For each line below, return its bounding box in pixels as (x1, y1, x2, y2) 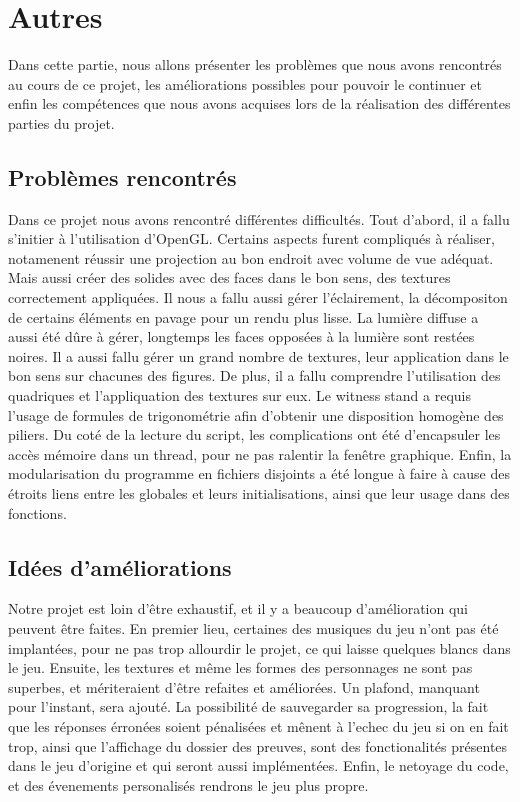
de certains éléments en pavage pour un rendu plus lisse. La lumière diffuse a (8, 306, 479, 327)
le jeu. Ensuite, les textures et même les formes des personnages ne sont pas (8, 657, 473, 678)
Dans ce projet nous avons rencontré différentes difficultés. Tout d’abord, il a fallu (8, 208, 510, 229)
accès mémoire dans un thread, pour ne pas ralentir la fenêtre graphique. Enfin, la (8, 443, 512, 464)
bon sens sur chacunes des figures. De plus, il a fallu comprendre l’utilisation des (8, 365, 501, 386)
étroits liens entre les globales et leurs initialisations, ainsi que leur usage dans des (8, 483, 510, 504)
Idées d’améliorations (8, 551, 232, 582)
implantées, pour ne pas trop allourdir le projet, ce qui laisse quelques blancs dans (8, 637, 511, 658)
